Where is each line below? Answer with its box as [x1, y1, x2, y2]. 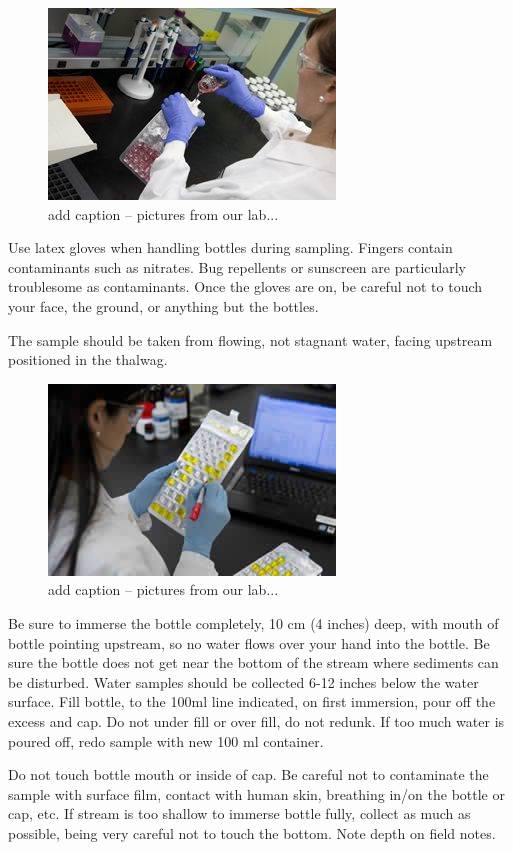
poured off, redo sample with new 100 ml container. [8, 730, 324, 751]
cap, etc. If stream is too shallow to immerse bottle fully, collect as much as [8, 803, 471, 824]
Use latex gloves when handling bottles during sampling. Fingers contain [8, 237, 453, 258]
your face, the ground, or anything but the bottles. [8, 295, 319, 316]
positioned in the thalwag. [8, 349, 168, 370]
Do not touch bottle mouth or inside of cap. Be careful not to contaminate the [8, 764, 489, 785]
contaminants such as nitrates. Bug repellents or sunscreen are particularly [8, 256, 466, 277]
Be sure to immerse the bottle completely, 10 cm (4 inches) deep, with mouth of [8, 612, 499, 633]
